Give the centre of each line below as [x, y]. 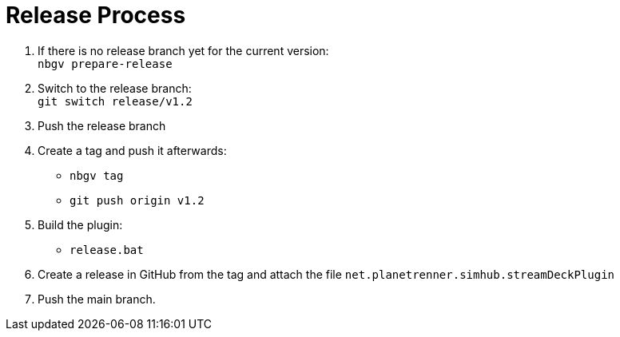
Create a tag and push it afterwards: [132, 150]
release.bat [107, 250]
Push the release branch [102, 125]
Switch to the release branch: [115, 88]
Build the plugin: [80, 224]
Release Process [96, 15]
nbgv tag [97, 175]
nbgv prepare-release [105, 63]
